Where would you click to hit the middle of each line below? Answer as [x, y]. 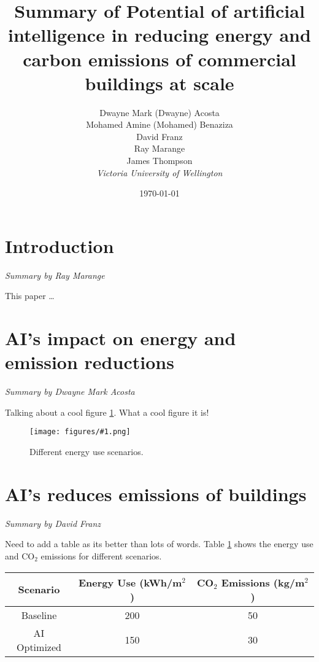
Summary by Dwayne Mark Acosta [70, 391]
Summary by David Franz [53, 523]
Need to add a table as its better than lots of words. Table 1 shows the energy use [159, 544]
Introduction [60, 245]
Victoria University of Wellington [159, 172]
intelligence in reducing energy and [159, 35]
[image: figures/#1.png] [80, 432]
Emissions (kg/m [263, 582]
